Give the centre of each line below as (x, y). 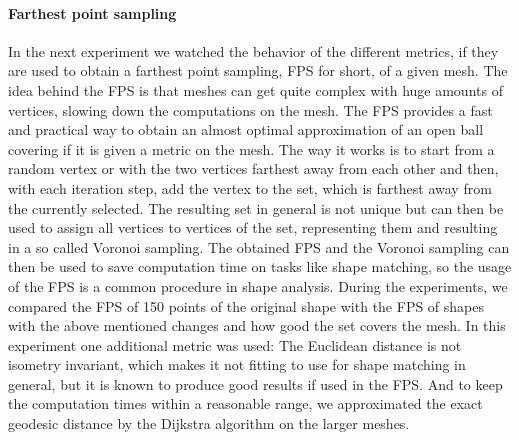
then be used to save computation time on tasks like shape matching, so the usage (260, 266)
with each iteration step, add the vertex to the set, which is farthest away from (250, 187)
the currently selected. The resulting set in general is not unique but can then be (256, 207)
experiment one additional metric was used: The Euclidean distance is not (235, 344)
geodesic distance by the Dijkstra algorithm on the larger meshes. (209, 423)
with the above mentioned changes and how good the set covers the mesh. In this (257, 325)
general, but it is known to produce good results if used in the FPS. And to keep (255, 383)
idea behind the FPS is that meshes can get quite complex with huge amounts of (255, 89)
